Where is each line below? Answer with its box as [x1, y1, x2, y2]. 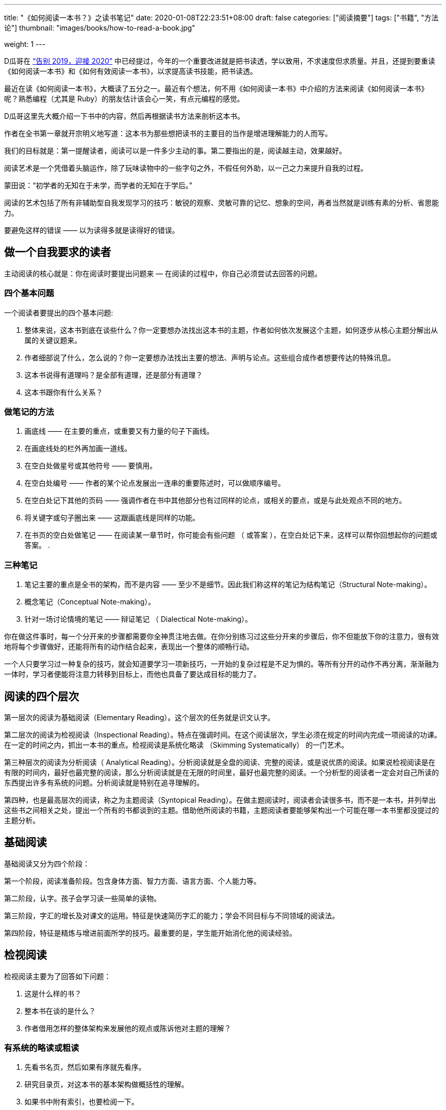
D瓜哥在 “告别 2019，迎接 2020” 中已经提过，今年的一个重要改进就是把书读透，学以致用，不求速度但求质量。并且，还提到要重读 [4, 57, 435, 65]
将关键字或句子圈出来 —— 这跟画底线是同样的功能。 [24, 513, 200, 522]
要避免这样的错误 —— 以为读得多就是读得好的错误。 [4, 226, 179, 234]
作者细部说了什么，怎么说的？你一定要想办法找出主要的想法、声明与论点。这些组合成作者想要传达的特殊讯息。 [24, 353, 395, 362]
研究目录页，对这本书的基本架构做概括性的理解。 [24, 1080, 188, 1089]
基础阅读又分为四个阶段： [4, 859, 90, 868]
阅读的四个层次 [4, 690, 79, 703]
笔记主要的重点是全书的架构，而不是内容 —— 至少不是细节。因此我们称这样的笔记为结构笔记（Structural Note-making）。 [24, 580, 432, 589]
